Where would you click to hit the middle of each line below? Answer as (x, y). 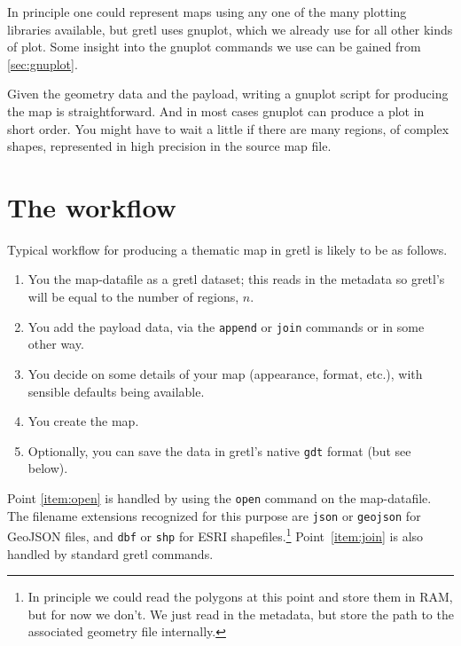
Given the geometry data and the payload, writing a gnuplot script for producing (228, 94)
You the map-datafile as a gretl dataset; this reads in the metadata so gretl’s (236, 279)
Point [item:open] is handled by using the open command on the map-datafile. (219, 497)
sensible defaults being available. (116, 391)
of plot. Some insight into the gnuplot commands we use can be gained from (214, 47)
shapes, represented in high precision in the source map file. (169, 146)
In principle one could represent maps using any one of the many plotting (207, 12)
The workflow (92, 206)
